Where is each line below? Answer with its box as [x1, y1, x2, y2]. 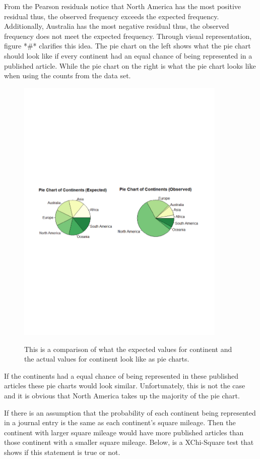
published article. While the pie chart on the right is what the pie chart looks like [4, 60, 256, 71]
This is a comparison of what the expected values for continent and [24, 343, 232, 354]
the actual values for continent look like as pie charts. [24, 353, 189, 364]
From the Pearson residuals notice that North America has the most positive [4, 1, 241, 11]
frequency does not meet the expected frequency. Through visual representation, [4, 30, 252, 41]
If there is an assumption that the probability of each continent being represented [4, 407, 256, 418]
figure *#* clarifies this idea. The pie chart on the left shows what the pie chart [4, 40, 251, 51]
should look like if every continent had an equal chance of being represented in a [4, 50, 252, 61]
